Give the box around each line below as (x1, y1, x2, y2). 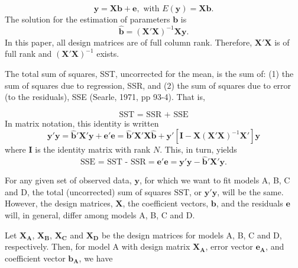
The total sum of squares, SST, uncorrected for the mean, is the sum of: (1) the (5, 67, 294, 79)
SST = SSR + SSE (119, 110, 189, 119)
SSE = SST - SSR (80, 158, 146, 167)
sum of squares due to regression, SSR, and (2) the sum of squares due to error (5, 79, 291, 91)
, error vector (205, 240, 253, 253)
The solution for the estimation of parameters (5, 13, 170, 25)
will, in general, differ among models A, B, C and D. (5, 208, 195, 221)
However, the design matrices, (5, 197, 113, 209)
